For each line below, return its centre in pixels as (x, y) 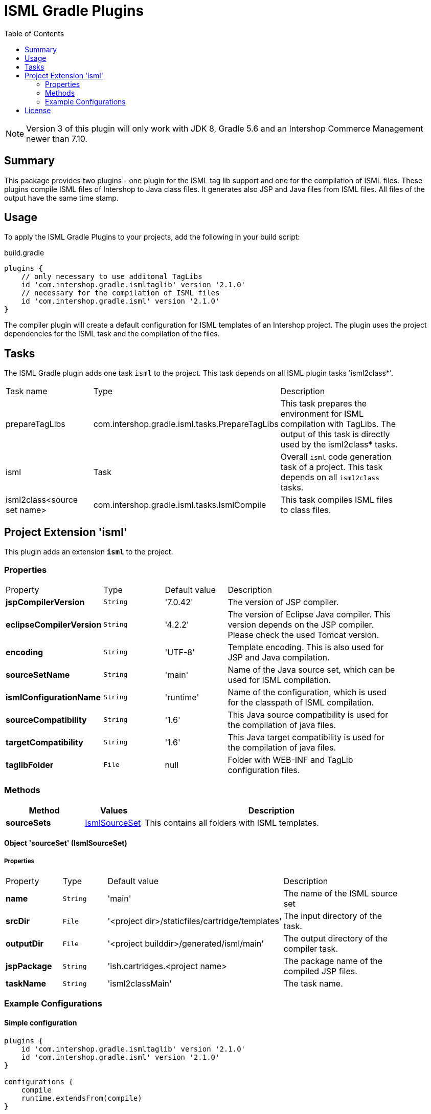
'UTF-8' (180, 652)
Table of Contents (34, 33)
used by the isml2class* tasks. (339, 445)
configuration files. (264, 770)
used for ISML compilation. (279, 680)
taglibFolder (30, 765)
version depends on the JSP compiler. (301, 624)
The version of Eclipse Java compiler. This (309, 614)
